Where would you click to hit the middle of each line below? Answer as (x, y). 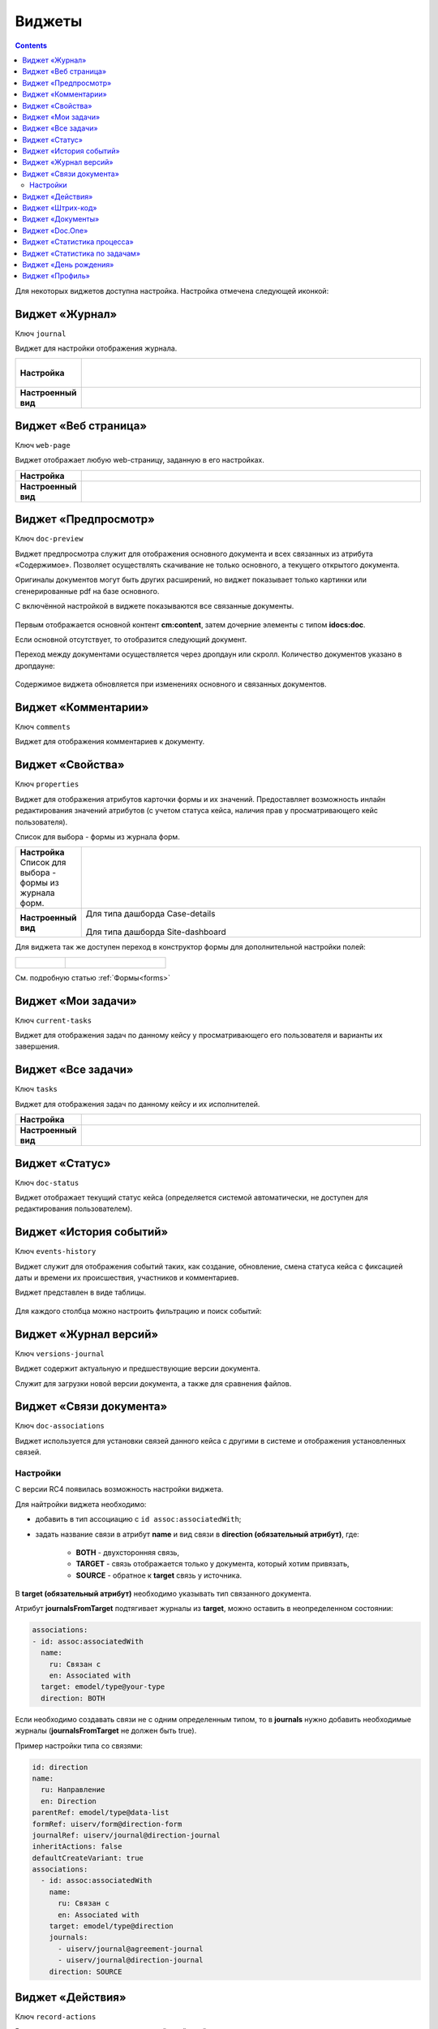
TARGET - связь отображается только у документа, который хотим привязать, (213, 1564)
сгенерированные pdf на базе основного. (87, 591)
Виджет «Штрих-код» (60, 208)
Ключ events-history (56, 1251)
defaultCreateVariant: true (88, 1858)
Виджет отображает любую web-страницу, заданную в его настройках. (140, 460)
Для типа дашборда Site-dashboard (156, 932)
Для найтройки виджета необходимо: (81, 1504)
